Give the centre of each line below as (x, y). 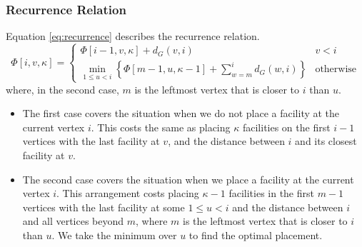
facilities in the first (271, 193)
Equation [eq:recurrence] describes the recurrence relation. (133, 36)
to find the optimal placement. (256, 235)
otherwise (336, 70)
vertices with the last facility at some (104, 207)
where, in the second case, (62, 89)
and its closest (326, 141)
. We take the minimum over (114, 235)
